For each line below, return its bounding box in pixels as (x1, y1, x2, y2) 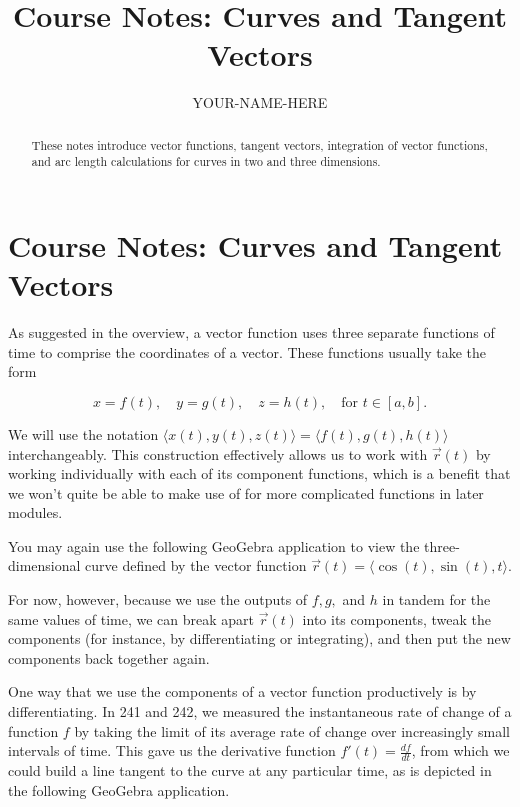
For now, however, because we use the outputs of (8, 589, 308, 610)
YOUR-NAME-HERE (192, 92, 328, 113)
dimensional (8, 555, 81, 576)
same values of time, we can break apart (8, 608, 254, 629)
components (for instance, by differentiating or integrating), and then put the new (8, 628, 511, 649)
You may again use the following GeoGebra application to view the (8, 535, 420, 556)
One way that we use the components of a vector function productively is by (8, 681, 477, 702)
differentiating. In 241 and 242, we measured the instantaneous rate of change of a (8, 701, 512, 722)
